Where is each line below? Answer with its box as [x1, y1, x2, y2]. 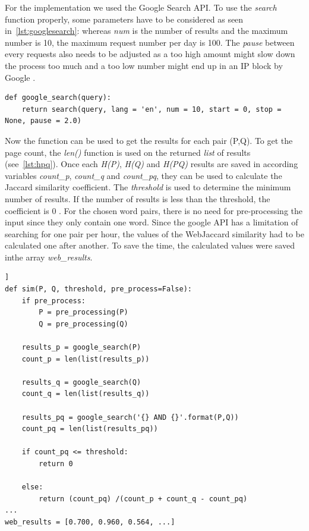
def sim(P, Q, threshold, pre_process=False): [5, 285, 192, 294]
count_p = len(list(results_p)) [21, 354, 150, 363]
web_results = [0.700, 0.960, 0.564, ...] [5, 517, 175, 526]
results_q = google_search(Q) [21, 378, 141, 387]
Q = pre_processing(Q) [39, 319, 128, 328]
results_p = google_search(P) [21, 343, 141, 352]
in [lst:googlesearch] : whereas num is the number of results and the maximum [5, 24, 288, 37]
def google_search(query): [5, 93, 111, 102]
